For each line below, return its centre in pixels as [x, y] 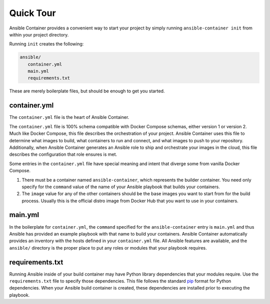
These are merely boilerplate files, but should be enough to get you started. [87, 91]
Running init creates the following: [46, 44]
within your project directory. [39, 34]
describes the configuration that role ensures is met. [63, 154]
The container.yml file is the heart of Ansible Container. [69, 117]
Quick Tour [32, 13]
